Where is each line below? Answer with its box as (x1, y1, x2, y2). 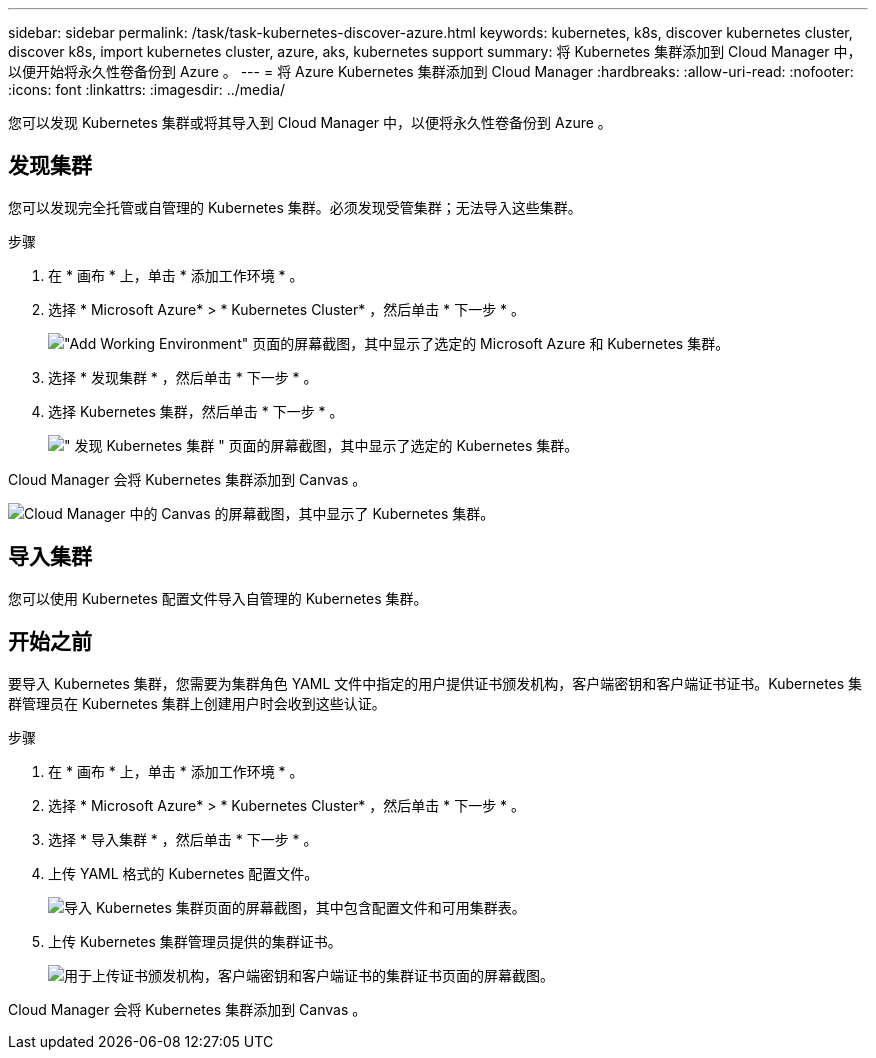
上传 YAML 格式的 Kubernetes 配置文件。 (48, 864, 319, 882)
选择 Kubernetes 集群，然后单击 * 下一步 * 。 (48, 402, 344, 420)
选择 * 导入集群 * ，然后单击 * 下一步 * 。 (48, 830, 318, 848)
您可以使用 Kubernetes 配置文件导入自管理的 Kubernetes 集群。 (8, 589, 428, 607)
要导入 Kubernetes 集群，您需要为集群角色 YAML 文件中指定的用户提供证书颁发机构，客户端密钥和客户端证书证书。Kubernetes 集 (8, 674, 863, 692)
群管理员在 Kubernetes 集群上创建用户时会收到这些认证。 (8, 694, 386, 712)
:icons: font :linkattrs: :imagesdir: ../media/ (8, 81, 286, 98)
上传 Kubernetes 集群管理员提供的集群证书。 (48, 932, 342, 950)
